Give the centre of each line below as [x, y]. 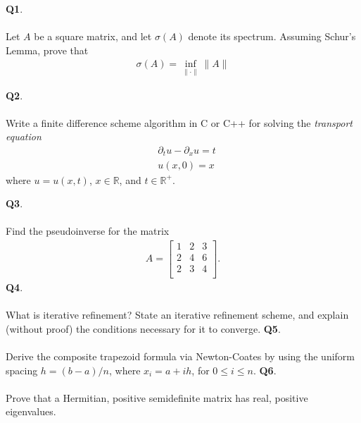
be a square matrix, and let [93, 36]
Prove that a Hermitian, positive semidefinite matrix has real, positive [157, 397]
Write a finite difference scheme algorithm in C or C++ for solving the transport [179, 122]
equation [24, 136]
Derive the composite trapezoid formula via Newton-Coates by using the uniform [180, 356]
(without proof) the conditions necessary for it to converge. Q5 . [143, 328]
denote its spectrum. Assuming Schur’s [272, 36]
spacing [22, 370]
